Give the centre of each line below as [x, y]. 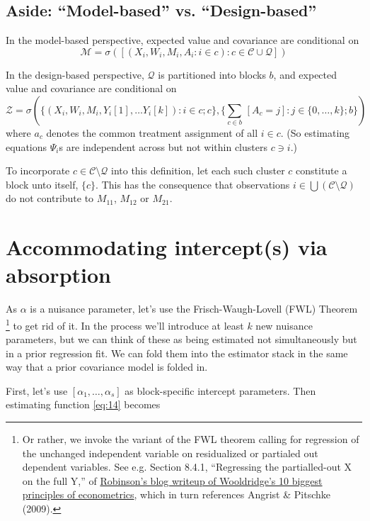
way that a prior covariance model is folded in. [107, 367]
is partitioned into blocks [212, 74]
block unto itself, [42, 184]
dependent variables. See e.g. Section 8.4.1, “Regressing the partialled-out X [187, 467]
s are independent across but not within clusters [163, 146]
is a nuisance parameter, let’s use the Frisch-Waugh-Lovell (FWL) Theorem [194, 309]
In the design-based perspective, [75, 74]
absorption [58, 275]
